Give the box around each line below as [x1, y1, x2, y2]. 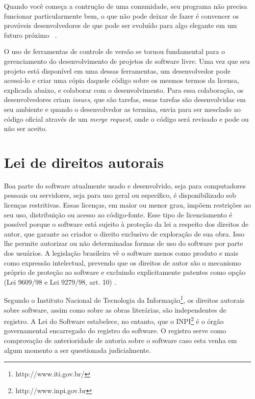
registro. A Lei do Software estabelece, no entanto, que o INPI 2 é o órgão [4, 315, 224, 326]
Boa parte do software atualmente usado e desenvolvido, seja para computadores [4, 180, 246, 190]
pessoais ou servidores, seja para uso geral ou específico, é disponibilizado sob [4, 190, 236, 200]
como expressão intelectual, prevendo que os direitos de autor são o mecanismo [4, 257, 241, 267]
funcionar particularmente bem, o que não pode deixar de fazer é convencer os [4, 10, 239, 21]
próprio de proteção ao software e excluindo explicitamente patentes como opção [4, 267, 246, 277]
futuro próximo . [4, 29, 57, 40]
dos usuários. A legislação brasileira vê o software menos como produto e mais [4, 248, 238, 258]
